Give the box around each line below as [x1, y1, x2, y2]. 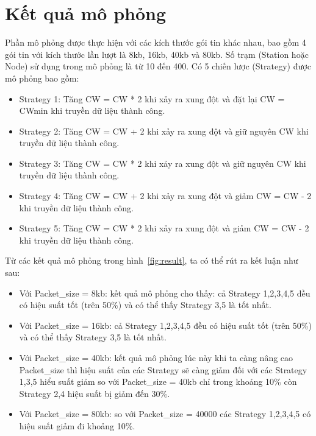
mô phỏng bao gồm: [5, 71, 79, 84]
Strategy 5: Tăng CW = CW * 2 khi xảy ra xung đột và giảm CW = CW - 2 [19, 222, 309, 234]
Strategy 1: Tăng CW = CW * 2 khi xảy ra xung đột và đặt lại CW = [19, 92, 285, 105]
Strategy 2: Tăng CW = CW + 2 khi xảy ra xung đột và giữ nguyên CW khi [19, 124, 309, 137]
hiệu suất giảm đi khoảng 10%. [19, 419, 135, 432]
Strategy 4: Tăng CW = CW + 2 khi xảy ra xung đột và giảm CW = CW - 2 [19, 189, 312, 202]
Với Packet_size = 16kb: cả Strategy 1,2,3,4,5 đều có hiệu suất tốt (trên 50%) [19, 318, 312, 331]
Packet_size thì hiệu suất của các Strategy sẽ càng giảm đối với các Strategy [19, 363, 307, 376]
